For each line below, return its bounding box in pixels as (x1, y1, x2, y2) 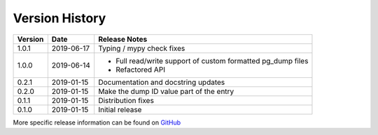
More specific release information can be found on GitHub (13, 118, 181, 127)
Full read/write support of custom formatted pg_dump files (115, 56, 309, 65)
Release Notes (98, 34, 148, 44)
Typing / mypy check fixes (98, 43, 185, 53)
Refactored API (115, 65, 166, 74)
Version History (13, 10, 106, 26)
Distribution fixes (98, 95, 154, 105)
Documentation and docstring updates (98, 77, 225, 87)
